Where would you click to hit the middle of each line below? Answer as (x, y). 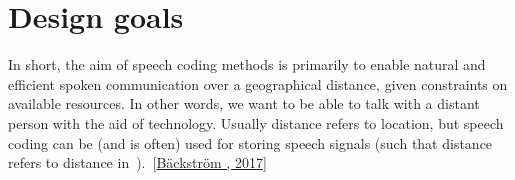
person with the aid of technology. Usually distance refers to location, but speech (256, 122)
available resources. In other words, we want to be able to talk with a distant (244, 103)
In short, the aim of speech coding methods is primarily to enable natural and (247, 64)
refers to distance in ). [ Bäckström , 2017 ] (137, 162)
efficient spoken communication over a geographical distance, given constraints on (258, 83)
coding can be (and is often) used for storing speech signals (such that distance (250, 142)
